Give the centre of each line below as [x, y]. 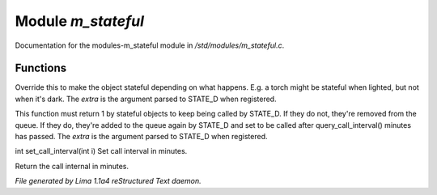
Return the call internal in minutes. [72, 166]
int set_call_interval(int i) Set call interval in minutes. [101, 151]
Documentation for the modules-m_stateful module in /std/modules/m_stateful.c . [150, 45]
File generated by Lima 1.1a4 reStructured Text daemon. [108, 181]
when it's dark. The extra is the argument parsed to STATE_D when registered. [146, 99]
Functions [41, 68]
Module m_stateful [80, 21]
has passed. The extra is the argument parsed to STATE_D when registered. [141, 137]
